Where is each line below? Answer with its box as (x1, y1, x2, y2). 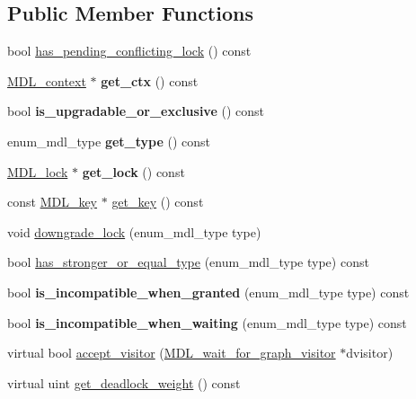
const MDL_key (7, 192, 98, 211)
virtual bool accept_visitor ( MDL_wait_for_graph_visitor (7, 343, 336, 362)
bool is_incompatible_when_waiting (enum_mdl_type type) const (7, 313, 407, 332)
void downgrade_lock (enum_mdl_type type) (7, 222, 261, 241)
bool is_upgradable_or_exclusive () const (7, 102, 264, 120)
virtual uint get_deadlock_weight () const (7, 373, 241, 392)
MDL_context (7, 71, 86, 90)
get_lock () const (82, 162, 185, 181)
